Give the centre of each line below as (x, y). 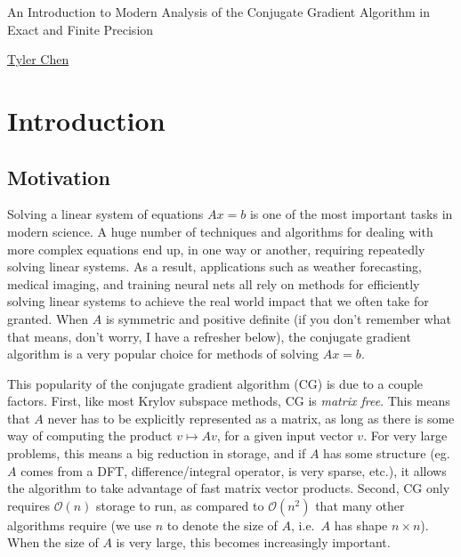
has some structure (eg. (387, 453)
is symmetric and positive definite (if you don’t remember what (278, 318)
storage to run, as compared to (180, 505)
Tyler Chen (38, 59)
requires (28, 505)
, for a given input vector (285, 436)
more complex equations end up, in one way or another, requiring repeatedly (216, 249)
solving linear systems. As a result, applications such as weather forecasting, (215, 266)
